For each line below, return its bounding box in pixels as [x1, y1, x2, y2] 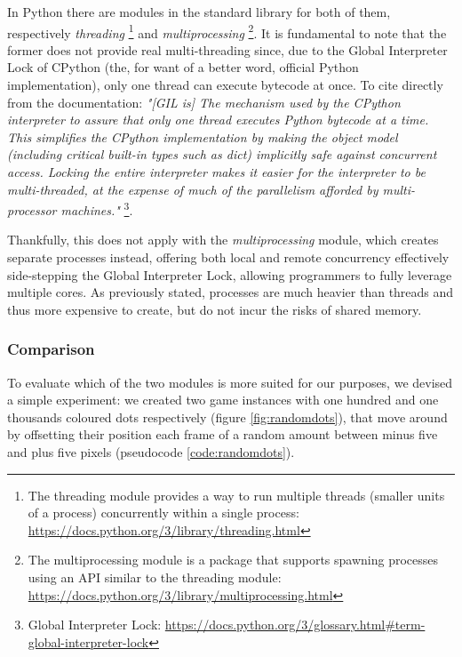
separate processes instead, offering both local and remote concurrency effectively [7, 248, 450, 267]
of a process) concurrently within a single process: [28, 503, 299, 522]
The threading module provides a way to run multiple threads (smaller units [28, 485, 445, 504]
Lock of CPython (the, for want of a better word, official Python [7, 58, 359, 76]
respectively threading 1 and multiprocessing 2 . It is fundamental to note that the [7, 20, 447, 42]
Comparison [7, 338, 95, 360]
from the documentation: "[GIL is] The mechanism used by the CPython [7, 92, 401, 111]
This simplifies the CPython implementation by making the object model [7, 127, 398, 146]
